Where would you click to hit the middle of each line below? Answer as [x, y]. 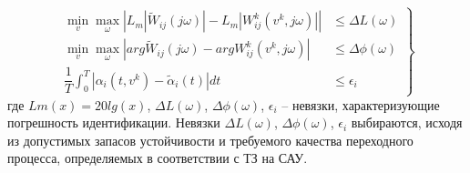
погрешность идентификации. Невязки [114, 122]
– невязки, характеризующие [361, 104]
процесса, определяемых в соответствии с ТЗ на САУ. [158, 158]
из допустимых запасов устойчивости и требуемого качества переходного [210, 140]
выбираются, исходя [407, 122]
